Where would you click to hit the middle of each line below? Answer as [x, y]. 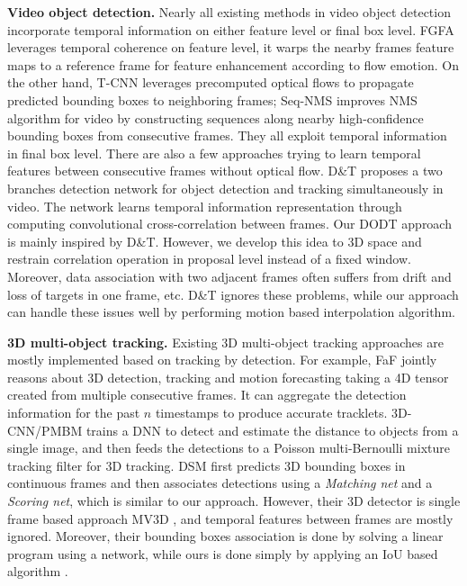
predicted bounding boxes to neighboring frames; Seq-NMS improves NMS [212, 99]
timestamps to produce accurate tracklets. [271, 413]
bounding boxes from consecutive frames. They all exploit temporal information [227, 135]
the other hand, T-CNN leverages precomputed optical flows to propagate [211, 82]
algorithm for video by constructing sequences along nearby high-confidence [216, 117]
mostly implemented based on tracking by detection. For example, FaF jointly [222, 360]
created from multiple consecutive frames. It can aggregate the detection [207, 395]
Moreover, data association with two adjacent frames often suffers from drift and [229, 276]
